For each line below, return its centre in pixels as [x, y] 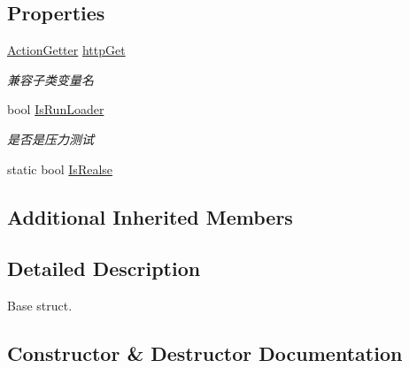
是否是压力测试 [50, 138]
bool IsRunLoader [56, 109]
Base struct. [40, 306]
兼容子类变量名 [50, 79]
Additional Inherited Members [150, 216]
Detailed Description [104, 268]
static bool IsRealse [60, 169]
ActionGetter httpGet [66, 50]
